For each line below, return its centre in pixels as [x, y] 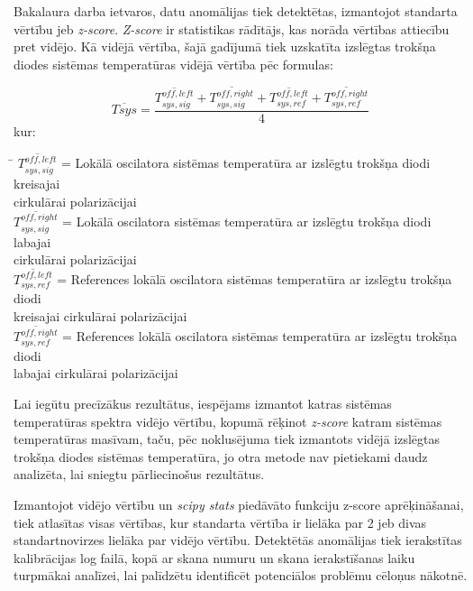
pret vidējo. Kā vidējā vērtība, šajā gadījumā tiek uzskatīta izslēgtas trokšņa [225, 46]
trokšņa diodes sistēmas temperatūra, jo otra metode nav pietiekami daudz [221, 456]
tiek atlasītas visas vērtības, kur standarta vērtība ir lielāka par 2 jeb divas [220, 522]
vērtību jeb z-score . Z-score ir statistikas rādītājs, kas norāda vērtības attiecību [232, 28]
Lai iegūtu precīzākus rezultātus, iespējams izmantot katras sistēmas [203, 404]
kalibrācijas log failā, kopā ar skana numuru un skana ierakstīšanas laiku [214, 557]
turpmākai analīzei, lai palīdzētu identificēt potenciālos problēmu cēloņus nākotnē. [241, 575]
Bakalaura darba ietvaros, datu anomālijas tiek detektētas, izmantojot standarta [236, 11]
